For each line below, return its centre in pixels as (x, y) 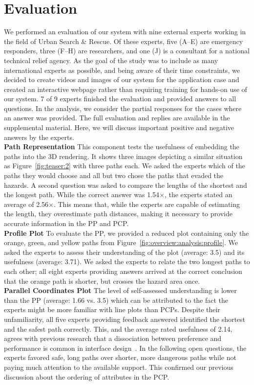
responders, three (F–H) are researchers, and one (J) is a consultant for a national (127, 51)
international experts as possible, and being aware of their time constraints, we (122, 70)
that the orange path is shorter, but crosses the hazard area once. (102, 281)
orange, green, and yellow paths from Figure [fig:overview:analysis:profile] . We (121, 242)
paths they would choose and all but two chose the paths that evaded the (114, 175)
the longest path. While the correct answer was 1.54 (82, 194)
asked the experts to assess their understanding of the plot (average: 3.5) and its (124, 252)
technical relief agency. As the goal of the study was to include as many (111, 60)
